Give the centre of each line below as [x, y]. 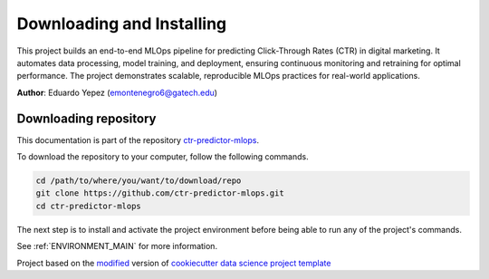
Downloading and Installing [122, 24]
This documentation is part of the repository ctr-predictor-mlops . [138, 139]
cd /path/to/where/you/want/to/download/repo [139, 181]
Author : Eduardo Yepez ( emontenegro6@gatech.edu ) [117, 92]
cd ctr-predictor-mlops [89, 206]
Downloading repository [86, 118]
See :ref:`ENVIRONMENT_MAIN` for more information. [117, 246]
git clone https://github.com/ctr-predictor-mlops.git [160, 193]
